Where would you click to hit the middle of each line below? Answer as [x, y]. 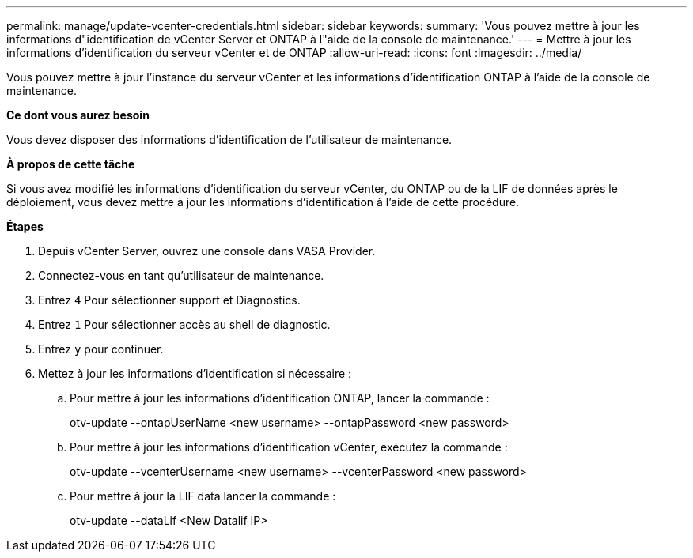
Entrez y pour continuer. [101, 349]
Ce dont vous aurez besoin [78, 115]
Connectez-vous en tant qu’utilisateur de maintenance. [181, 275]
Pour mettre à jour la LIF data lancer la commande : [203, 496]
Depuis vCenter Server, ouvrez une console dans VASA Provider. [207, 251]
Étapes [25, 226]
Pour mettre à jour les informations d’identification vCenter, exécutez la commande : [289, 447]
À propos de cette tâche [71, 164]
